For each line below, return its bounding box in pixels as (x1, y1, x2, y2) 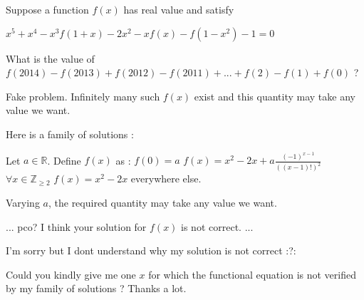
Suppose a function (6, 2, 89, 16)
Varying (6, 195, 40, 210)
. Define (47, 152, 81, 167)
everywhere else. (130, 171, 202, 186)
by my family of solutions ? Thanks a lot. (6, 281, 187, 296)
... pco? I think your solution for (6, 219, 147, 234)
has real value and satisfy (123, 2, 234, 16)
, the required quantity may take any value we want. (48, 195, 277, 210)
